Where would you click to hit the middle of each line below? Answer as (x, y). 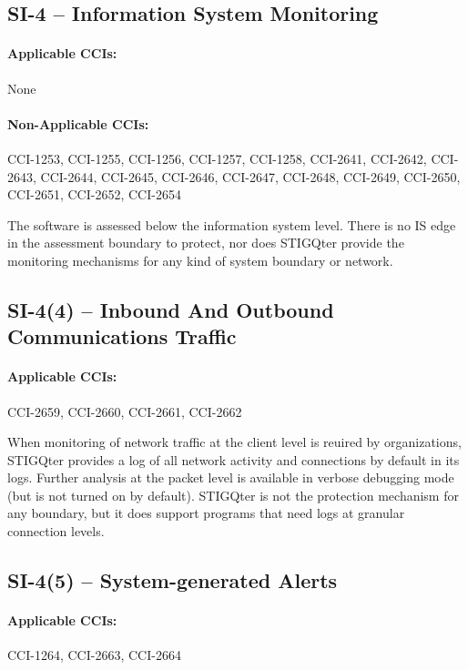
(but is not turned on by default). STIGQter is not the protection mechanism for (233, 495)
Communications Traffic (122, 336)
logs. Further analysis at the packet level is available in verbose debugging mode (231, 477)
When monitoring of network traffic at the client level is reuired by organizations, (234, 442)
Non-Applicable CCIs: (78, 123)
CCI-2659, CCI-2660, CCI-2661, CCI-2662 (125, 411)
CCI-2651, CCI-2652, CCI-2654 (94, 194)
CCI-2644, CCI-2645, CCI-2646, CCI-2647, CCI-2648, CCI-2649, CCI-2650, (250, 176)
